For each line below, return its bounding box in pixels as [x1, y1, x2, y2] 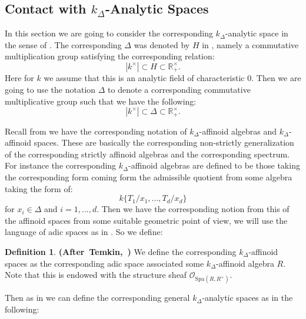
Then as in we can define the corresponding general [5, 291, 190, 304]
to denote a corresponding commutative [108, 83, 251, 96]
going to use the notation [5, 83, 96, 96]
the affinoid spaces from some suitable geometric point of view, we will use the [5, 214, 288, 226]
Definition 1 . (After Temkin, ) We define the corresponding [5, 246, 237, 258]
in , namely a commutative [202, 38, 299, 51]
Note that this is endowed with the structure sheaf [5, 268, 187, 281]
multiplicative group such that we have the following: [5, 95, 197, 107]
